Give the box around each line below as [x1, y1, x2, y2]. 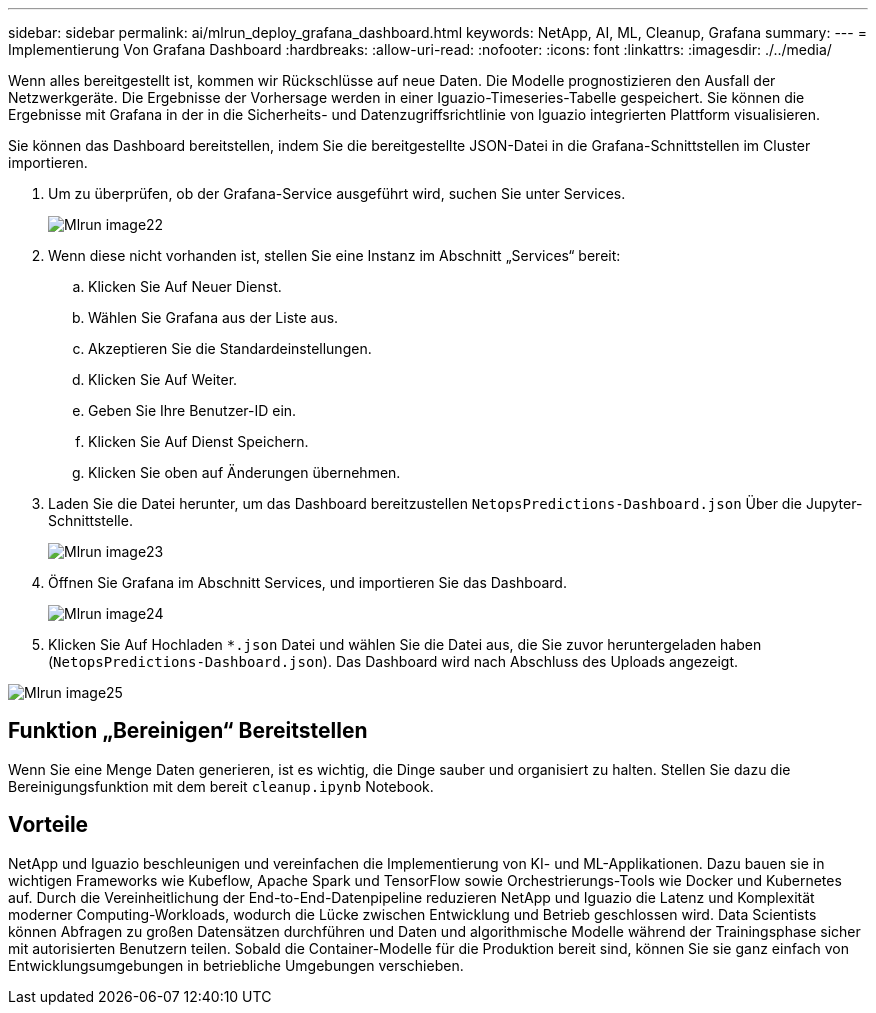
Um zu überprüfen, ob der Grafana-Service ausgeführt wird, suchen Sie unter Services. [48, 185, 626, 202]
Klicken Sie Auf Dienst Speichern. [88, 433, 309, 450]
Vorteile [8, 812, 89, 838]
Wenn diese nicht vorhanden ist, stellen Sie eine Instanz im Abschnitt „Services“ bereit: [48, 247, 621, 264]
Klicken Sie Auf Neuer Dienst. [88, 278, 282, 295]
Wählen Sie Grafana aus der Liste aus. [88, 309, 339, 326]
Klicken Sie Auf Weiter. [88, 371, 238, 388]
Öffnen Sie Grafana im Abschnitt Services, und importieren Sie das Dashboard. [48, 574, 567, 591]
